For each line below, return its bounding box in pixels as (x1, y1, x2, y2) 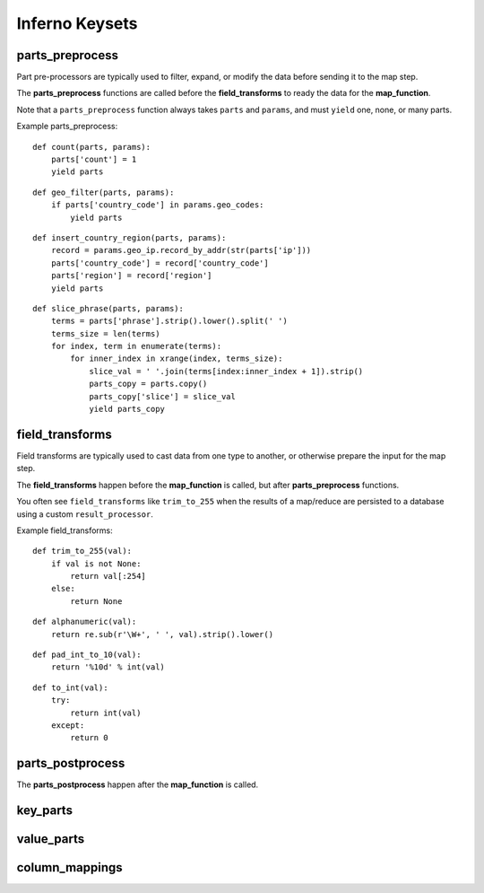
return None (70, 596, 123, 606)
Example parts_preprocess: (16, 121, 118, 132)
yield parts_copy (89, 404, 166, 415)
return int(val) (70, 707, 142, 718)
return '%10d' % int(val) (50, 662, 166, 672)
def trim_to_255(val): (32, 546, 133, 556)
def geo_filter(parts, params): (32, 187, 175, 197)
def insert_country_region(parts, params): (32, 232, 227, 242)
